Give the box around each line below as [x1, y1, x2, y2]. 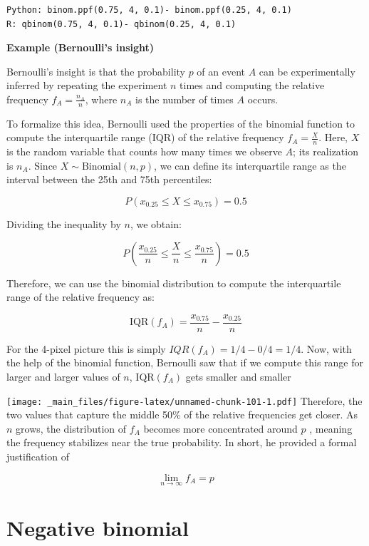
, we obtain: [130, 217, 182, 231]
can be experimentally [259, 63, 355, 78]
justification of [6, 449, 69, 464]
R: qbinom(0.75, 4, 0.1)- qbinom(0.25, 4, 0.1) [6, 19, 237, 29]
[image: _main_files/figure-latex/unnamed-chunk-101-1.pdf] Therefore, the [6, 393, 363, 408]
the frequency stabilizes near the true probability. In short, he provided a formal [6, 435, 357, 450]
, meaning [309, 421, 353, 436]
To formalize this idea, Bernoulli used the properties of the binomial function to [6, 115, 355, 130]
